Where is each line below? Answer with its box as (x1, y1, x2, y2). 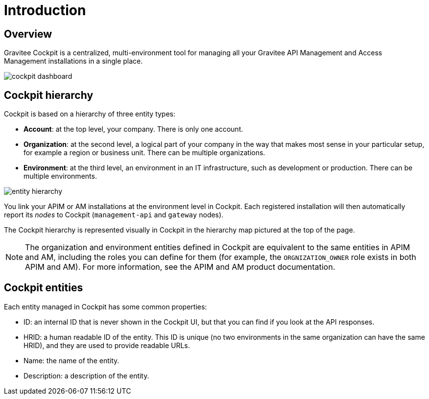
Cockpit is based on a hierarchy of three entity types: (4, 110, 176, 118)
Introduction (4, 2, 86, 19)
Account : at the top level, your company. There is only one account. (24, 125, 243, 134)
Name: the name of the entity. (24, 356, 119, 365)
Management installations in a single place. (4, 57, 143, 66)
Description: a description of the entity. (24, 371, 149, 380)
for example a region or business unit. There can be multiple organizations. (24, 148, 265, 157)
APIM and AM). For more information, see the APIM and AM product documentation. (25, 262, 335, 272)
